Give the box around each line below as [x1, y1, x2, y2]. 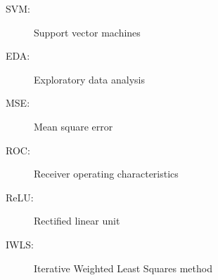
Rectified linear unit [34, 213, 120, 228]
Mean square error [34, 119, 113, 133]
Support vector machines [34, 25, 141, 39]
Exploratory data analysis [34, 72, 145, 86]
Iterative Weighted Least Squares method [34, 260, 212, 275]
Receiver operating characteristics [34, 166, 179, 181]
